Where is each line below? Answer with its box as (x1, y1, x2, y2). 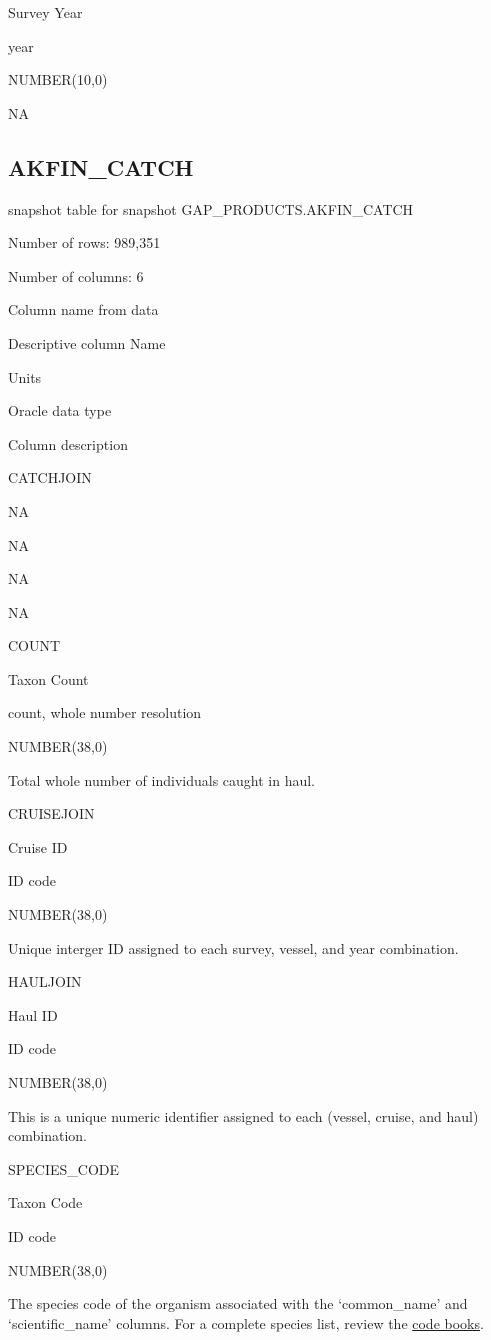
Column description (8, 433, 128, 454)
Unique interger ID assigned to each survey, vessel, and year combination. (8, 937, 459, 958)
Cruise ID (8, 836, 68, 857)
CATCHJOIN (8, 467, 92, 488)
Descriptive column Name (8, 332, 166, 353)
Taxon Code (8, 1192, 83, 1213)
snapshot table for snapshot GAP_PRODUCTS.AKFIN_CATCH (8, 198, 414, 219)
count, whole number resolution (8, 702, 202, 723)
